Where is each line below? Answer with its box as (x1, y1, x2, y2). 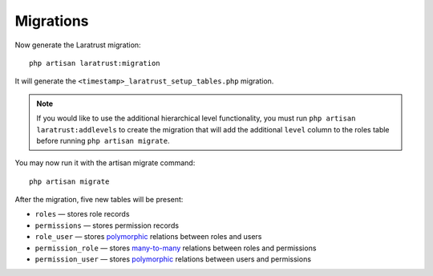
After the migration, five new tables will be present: (14, 195, 184, 205)
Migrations (14, 12, 89, 30)
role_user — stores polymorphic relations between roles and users (34, 232, 262, 241)
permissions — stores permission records (34, 221, 180, 230)
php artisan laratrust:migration (29, 59, 160, 67)
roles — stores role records (34, 209, 130, 219)
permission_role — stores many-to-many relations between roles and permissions (34, 243, 317, 253)
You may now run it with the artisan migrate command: (14, 158, 196, 168)
